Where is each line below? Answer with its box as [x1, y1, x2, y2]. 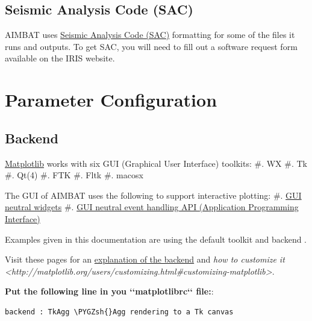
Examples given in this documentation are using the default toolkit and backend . [5, 232, 307, 245]
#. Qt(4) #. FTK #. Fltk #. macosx [5, 169, 143, 181]
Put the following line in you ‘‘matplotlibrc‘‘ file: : [5, 285, 214, 298]
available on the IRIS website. [5, 52, 115, 64]
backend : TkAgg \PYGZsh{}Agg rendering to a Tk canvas [5, 307, 234, 316]
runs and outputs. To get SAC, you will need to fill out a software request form [5, 40, 298, 52]
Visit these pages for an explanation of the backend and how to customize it [5, 253, 285, 266]
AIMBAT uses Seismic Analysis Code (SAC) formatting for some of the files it [5, 28, 295, 41]
